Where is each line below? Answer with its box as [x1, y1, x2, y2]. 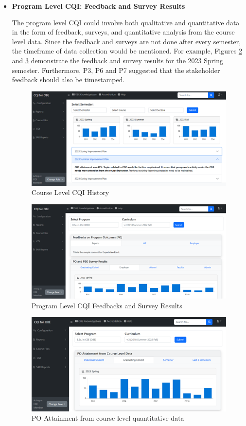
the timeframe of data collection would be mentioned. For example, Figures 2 [12, 46, 242, 56]
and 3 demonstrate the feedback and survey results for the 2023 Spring [12, 55, 223, 65]
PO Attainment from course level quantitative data [31, 413, 184, 423]
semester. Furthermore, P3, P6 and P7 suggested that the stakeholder [12, 65, 220, 75]
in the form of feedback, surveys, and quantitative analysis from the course [12, 27, 235, 37]
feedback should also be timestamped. [12, 74, 125, 85]
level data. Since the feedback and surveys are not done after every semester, [12, 36, 241, 46]
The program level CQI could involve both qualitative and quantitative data [12, 17, 240, 27]
